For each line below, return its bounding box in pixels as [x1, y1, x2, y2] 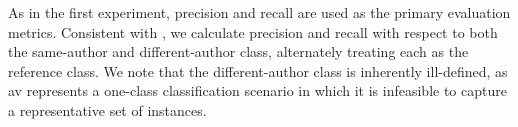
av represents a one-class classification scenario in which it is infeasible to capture [8, 80, 507, 101]
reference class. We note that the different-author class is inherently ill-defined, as [8, 60, 508, 81]
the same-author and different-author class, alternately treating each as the [8, 41, 469, 62]
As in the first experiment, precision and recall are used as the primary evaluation [8, 2, 511, 22]
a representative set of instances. [8, 99, 207, 120]
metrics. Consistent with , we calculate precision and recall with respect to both [8, 21, 498, 42]
